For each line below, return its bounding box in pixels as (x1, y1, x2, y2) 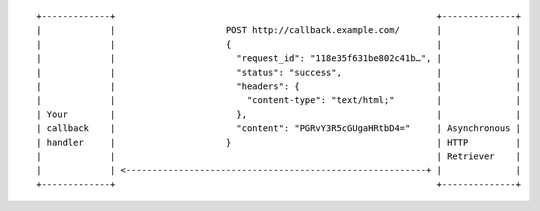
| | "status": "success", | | (36, 66, 522, 78)
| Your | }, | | (36, 108, 522, 120)
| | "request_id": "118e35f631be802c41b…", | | (36, 53, 522, 64)
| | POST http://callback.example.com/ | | (36, 25, 522, 36)
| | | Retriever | (36, 150, 522, 162)
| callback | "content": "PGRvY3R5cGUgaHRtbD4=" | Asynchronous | (36, 123, 522, 134)
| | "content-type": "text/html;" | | (36, 95, 522, 106)
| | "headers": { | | (36, 80, 522, 92)
